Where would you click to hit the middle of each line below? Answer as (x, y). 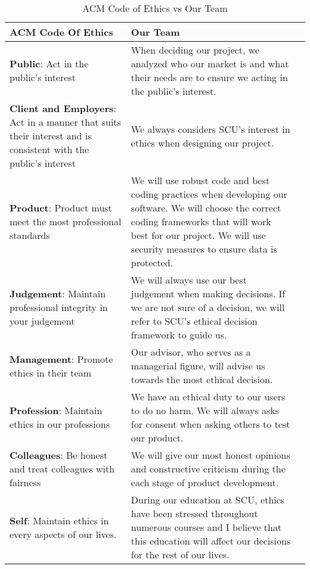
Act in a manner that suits (65, 122)
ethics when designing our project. (202, 142)
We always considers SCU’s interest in (210, 129)
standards (30, 235)
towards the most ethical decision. (202, 379)
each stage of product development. (205, 482)
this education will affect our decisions (211, 541)
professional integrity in (59, 307)
